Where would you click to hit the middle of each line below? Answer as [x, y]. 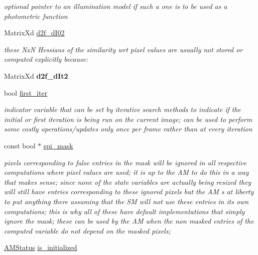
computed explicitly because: [46, 59]
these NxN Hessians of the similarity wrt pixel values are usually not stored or [123, 49]
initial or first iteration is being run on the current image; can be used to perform [128, 119]
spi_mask [58, 145]
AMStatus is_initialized [41, 247]
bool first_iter [26, 92]
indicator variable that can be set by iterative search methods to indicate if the [123, 109]
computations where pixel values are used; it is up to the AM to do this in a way [127, 172]
